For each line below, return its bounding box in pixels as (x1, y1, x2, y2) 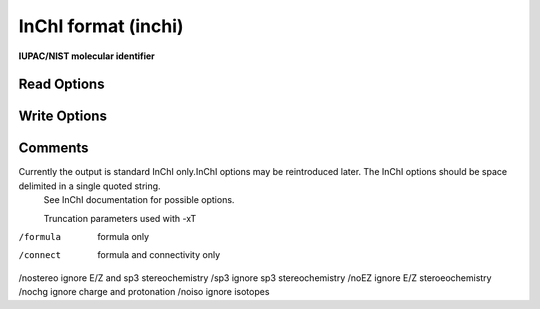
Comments (18, 140, 89, 157)
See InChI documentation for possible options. (43, 194, 235, 206)
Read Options (18, 76, 105, 93)
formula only (97, 231, 150, 243)
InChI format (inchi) (18, 15, 184, 37)
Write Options (18, 108, 107, 125)
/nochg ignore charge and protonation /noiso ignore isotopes (18, 286, 270, 298)
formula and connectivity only (97, 249, 221, 261)
